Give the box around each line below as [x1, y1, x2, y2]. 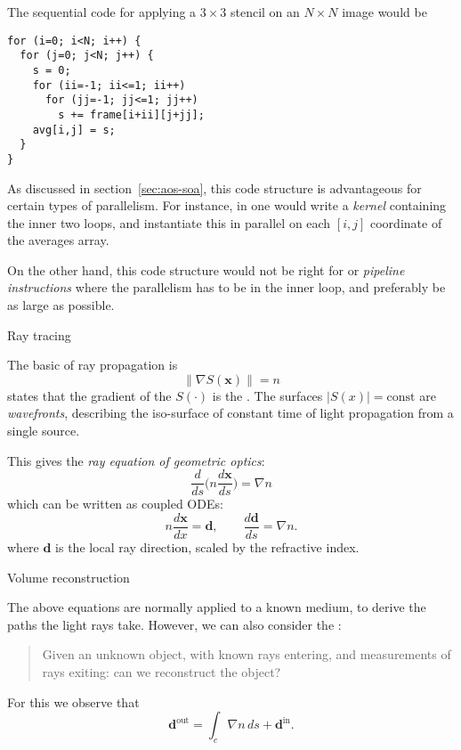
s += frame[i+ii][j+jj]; [58, 108, 205, 121]
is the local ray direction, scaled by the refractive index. [55, 537, 360, 556]
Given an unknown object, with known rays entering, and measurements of [42, 645, 451, 664]
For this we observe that [7, 692, 140, 711]
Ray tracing [7, 325, 71, 344]
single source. [7, 421, 80, 440]
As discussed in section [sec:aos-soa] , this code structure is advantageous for [7, 178, 422, 197]
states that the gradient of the [7, 386, 172, 404]
